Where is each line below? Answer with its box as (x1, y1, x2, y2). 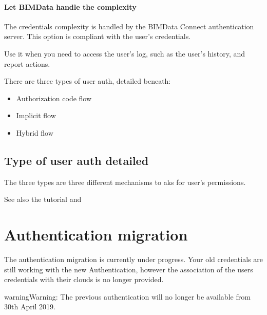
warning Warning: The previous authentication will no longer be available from (4, 291, 251, 302)
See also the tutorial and (4, 194, 82, 205)
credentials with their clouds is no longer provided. (4, 274, 164, 285)
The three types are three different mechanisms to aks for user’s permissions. (4, 176, 246, 187)
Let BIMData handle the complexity (4, 1, 137, 12)
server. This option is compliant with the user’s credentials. (4, 31, 191, 42)
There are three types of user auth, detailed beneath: (4, 76, 171, 86)
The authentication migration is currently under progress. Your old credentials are (4, 254, 263, 265)
